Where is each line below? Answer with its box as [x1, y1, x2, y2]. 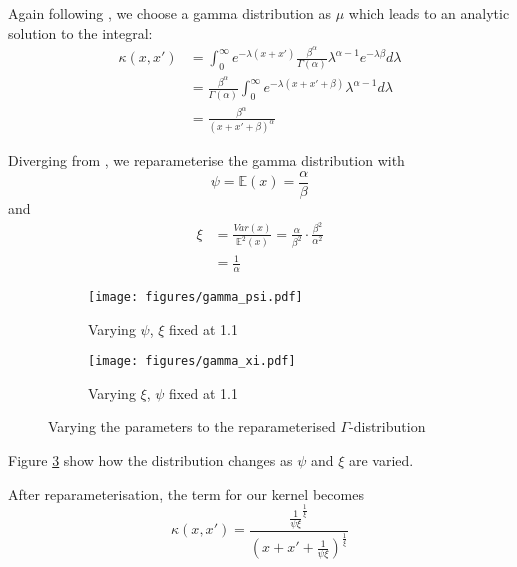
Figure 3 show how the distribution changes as [8, 449, 293, 470]
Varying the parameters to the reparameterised [48, 416, 336, 437]
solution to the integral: [8, 22, 153, 43]
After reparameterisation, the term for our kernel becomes [8, 483, 364, 504]
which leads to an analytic [348, 3, 510, 23]
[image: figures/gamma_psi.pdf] [88, 289, 303, 304]
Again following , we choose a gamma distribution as [8, 3, 332, 23]
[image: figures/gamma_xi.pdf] [88, 354, 296, 369]
